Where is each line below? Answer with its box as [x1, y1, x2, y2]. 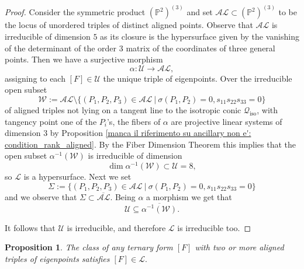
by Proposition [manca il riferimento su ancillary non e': [50, 127, 251, 139]
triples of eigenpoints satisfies [5, 252, 110, 264]
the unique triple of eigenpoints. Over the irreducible [103, 72, 292, 84]
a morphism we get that [146, 190, 232, 202]
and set [186, 6, 213, 18]
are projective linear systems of [171, 115, 282, 127]
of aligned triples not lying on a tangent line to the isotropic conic [5, 104, 241, 116]
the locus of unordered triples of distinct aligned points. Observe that [5, 19, 253, 31]
